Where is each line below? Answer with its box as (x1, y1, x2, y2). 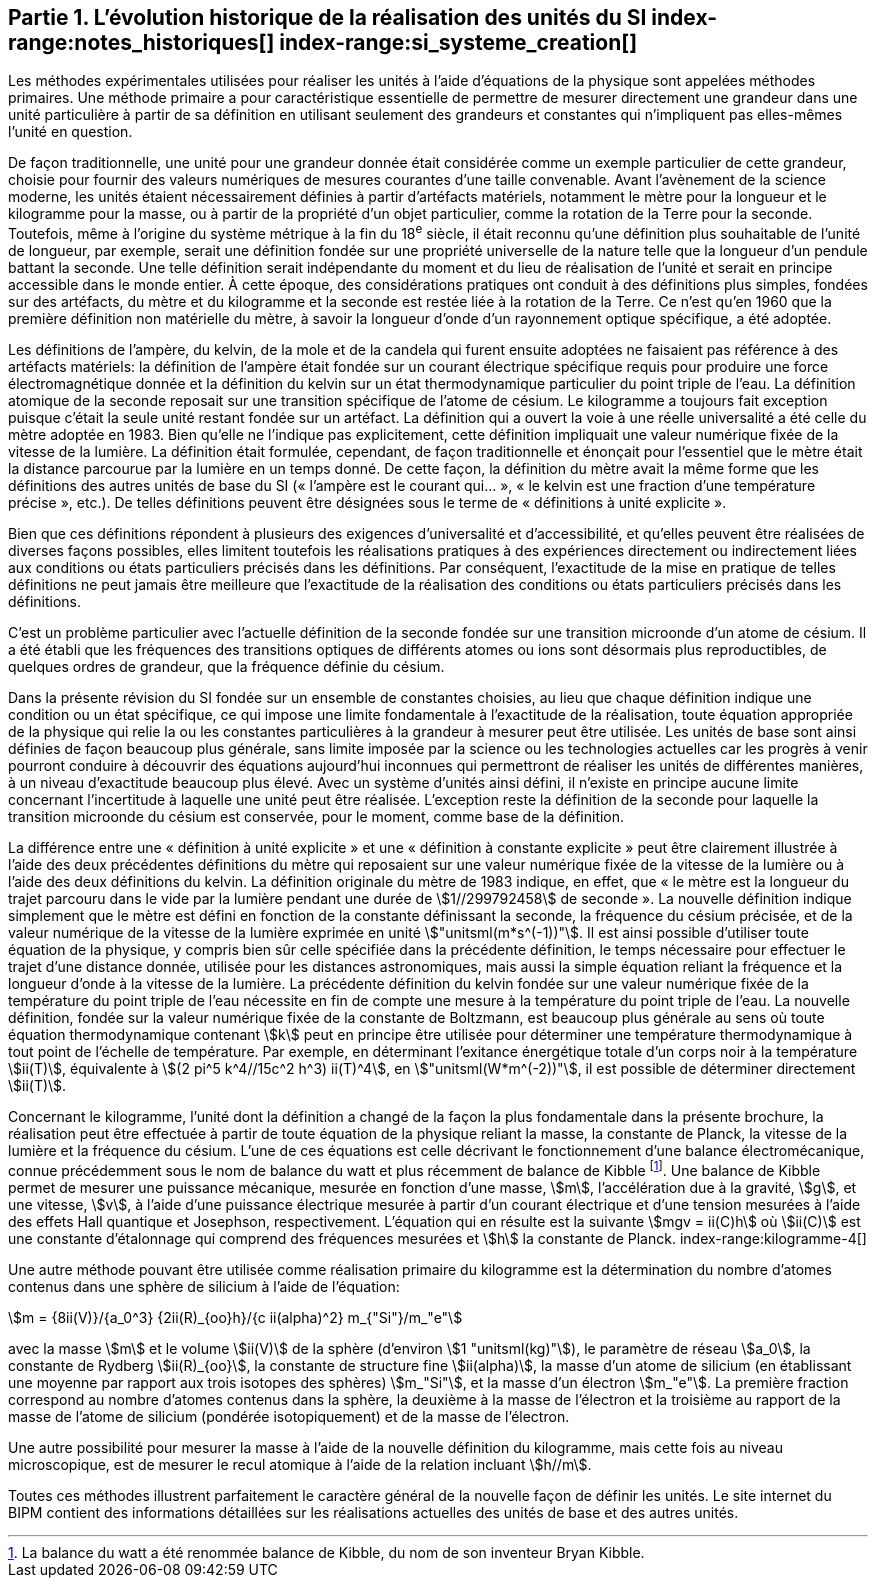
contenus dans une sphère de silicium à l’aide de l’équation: (8, 1277, 400, 1295)
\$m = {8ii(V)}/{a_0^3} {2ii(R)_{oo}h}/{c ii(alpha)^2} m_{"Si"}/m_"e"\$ (8, 1308, 463, 1326)
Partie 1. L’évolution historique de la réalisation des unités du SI (8, 5, 647, 30)
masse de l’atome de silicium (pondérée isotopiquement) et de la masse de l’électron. (8, 1407, 570, 1425)
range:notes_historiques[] (8, 30, 275, 55)
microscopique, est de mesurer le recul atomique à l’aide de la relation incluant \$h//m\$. (8, 1455, 592, 1473)
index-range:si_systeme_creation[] (279, 30, 638, 55)
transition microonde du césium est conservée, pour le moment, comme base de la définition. (8, 808, 625, 826)
